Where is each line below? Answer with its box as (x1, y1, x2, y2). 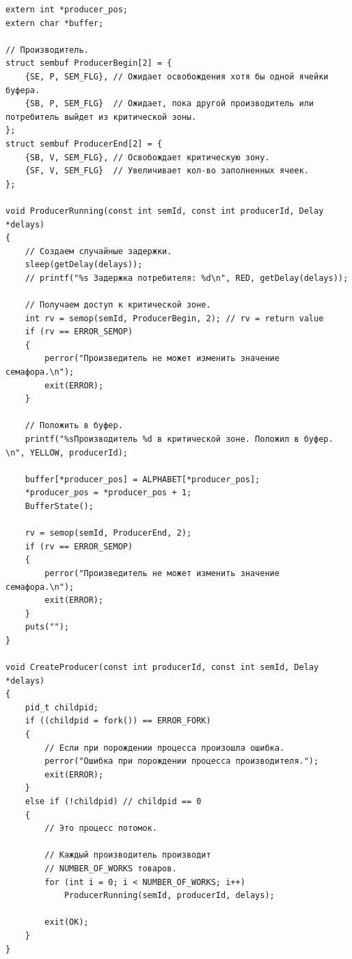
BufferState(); (25, 501, 94, 511)
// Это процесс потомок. (44, 823, 157, 834)
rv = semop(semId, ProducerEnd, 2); (25, 528, 192, 538)
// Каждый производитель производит (44, 850, 211, 860)
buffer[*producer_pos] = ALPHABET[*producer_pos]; (25, 474, 260, 484)
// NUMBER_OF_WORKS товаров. (44, 864, 177, 873)
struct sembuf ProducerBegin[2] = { (5, 58, 172, 68)
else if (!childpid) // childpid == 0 (25, 797, 202, 807)
